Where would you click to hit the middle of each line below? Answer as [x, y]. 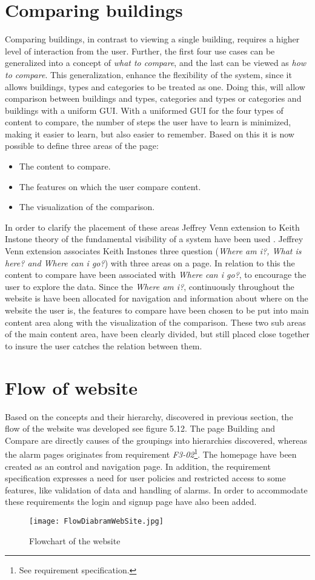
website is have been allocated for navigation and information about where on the [157, 298]
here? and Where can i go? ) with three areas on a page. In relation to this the [150, 262]
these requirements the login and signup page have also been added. [131, 502]
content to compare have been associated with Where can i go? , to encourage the [156, 275]
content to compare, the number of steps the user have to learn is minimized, [148, 122]
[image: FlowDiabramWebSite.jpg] [96, 521]
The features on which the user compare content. [110, 186]
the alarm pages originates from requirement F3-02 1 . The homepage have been [151, 453]
